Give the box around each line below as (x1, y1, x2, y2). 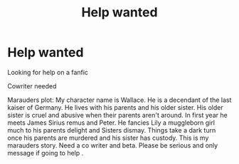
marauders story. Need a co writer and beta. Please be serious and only (7, 140, 218, 150)
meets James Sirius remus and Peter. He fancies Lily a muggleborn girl (7, 118, 216, 127)
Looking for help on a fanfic (7, 68, 89, 76)
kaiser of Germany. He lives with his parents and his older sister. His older (7, 103, 223, 111)
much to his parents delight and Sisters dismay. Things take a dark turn (7, 125, 216, 134)
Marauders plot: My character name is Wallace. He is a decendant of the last (7, 96, 232, 104)
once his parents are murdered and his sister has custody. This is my (7, 133, 209, 142)
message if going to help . (7, 148, 84, 157)
